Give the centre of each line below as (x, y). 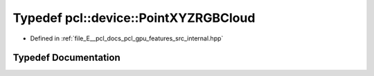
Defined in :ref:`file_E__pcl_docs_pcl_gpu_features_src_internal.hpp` (127, 38)
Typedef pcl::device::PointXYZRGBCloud (134, 18)
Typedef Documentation (66, 58)
